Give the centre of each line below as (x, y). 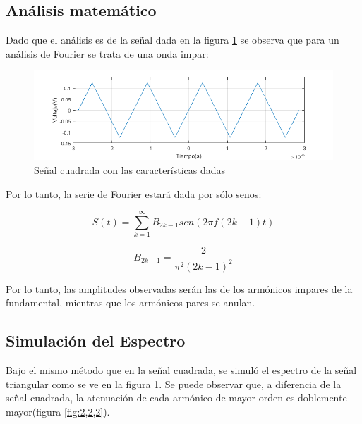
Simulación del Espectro (96, 341)
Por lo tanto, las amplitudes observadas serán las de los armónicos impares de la (179, 288)
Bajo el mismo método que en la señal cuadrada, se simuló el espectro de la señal (181, 370)
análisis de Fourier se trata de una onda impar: (107, 53)
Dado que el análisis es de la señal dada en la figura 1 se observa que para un (173, 40)
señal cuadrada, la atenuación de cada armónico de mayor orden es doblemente (176, 398)
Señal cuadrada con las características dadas (130, 169)
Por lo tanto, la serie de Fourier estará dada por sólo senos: (134, 193)
